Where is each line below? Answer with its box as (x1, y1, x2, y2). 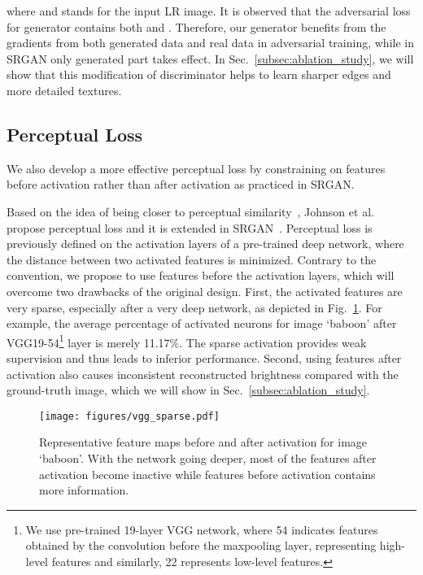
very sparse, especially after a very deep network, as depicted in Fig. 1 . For (7, 298, 382, 316)
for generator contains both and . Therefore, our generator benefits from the (7, 18, 386, 35)
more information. (39, 481, 129, 499)
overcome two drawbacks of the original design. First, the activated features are (7, 282, 403, 299)
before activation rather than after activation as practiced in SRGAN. (7, 176, 355, 193)
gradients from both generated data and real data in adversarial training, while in (7, 34, 414, 51)
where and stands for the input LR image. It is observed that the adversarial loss (7, 2, 411, 19)
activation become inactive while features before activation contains (39, 465, 376, 482)
